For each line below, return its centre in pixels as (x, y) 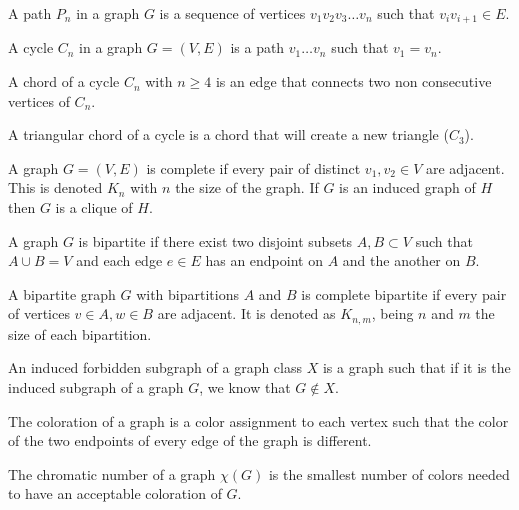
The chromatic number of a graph (112, 473)
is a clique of (94, 207)
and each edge (119, 260)
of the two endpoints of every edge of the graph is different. (190, 440)
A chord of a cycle (64, 81)
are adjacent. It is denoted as (246, 313)
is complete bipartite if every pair (404, 293)
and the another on (401, 260)
